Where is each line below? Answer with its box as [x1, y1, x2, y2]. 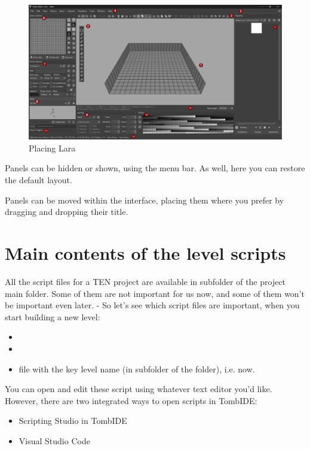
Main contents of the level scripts [5, 241, 286, 265]
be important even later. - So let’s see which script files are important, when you [5, 299, 300, 311]
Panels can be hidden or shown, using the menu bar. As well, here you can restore [5, 162, 305, 174]
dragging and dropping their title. [5, 205, 128, 218]
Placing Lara [29, 141, 76, 154]
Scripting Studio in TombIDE [19, 414, 127, 427]
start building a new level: [5, 310, 100, 323]
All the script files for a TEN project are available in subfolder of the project [5, 275, 286, 287]
